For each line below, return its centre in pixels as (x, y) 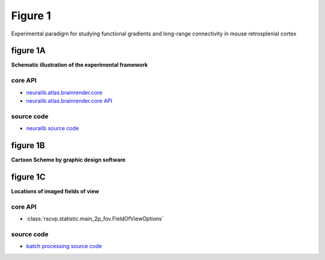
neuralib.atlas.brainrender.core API (69, 101)
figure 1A (28, 51)
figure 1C (28, 177)
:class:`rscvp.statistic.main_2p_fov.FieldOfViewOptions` (95, 219)
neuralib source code (53, 128)
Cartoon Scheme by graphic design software (68, 160)
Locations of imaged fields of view (55, 191)
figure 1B (28, 145)
